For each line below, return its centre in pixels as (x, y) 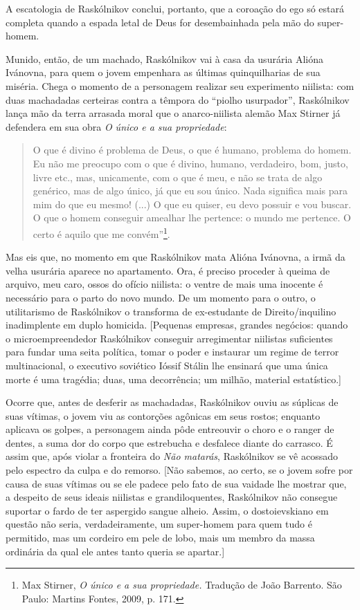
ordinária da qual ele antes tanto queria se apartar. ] (115, 551)
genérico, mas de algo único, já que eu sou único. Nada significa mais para (190, 191)
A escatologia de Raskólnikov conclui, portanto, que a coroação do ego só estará (175, 8)
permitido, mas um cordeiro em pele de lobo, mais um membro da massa (160, 538)
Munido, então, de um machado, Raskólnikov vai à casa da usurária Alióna (165, 58)
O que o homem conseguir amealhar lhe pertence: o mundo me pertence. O (192, 218)
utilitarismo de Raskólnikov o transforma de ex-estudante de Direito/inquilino (171, 311)
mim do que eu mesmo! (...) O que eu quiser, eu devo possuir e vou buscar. (192, 204)
